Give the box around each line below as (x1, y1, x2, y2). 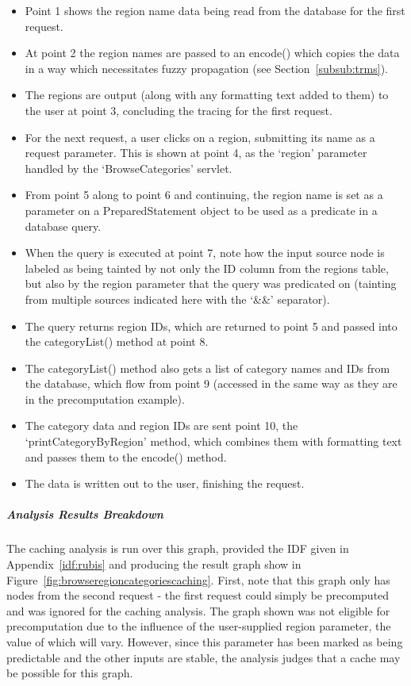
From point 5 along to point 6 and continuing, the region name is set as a (25, 186, 383, 203)
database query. (25, 217, 102, 234)
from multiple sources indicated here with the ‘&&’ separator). (25, 290, 330, 307)
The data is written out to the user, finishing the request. (25, 475, 305, 492)
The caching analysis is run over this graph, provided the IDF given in (6, 540, 349, 557)
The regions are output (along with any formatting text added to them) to (25, 86, 389, 103)
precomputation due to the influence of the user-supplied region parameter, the (6, 618, 391, 634)
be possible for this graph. (6, 665, 133, 681)
